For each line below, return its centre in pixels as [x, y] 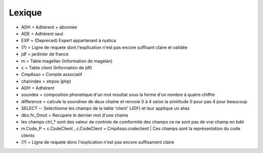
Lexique [26, 13]
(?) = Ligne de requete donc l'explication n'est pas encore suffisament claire [98, 142]
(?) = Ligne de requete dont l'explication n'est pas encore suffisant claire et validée [104, 47]
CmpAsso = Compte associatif [52, 75]
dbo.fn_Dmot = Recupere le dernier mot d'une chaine [75, 115]
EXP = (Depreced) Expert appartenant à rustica [69, 41]
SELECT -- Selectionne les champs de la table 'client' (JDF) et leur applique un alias [105, 108]
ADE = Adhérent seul [42, 33]
